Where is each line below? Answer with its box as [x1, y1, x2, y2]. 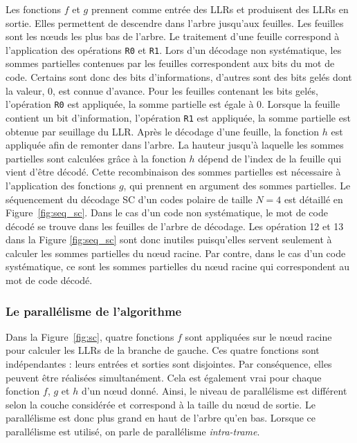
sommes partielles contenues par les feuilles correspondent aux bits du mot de [6, 56, 335, 70]
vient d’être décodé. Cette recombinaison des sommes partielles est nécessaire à [6, 164, 341, 179]
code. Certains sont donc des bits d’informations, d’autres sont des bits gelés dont [6, 70, 352, 84]
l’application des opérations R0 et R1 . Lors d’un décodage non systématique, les [6, 42, 342, 57]
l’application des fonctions [6, 178, 116, 192]
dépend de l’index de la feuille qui [198, 151, 342, 165]
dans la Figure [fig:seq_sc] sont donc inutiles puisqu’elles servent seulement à [6, 232, 332, 247]
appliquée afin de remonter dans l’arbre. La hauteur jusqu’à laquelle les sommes [6, 138, 344, 152]
